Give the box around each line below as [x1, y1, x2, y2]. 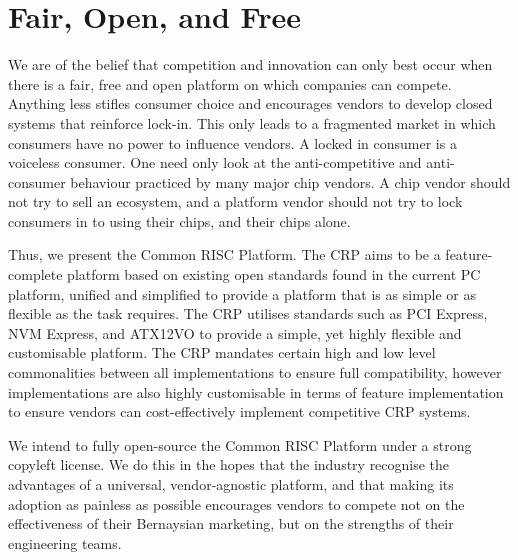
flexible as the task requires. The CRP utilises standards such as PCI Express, [8, 303, 488, 324]
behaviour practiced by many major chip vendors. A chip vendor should [70, 171, 511, 192]
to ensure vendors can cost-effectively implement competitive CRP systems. [8, 401, 471, 422]
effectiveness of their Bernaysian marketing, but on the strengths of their [8, 513, 454, 534]
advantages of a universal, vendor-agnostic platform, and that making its [8, 474, 454, 494]
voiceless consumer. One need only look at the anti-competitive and [8, 152, 422, 173]
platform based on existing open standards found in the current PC [67, 264, 481, 285]
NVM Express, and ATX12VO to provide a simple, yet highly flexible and [8, 322, 462, 343]
